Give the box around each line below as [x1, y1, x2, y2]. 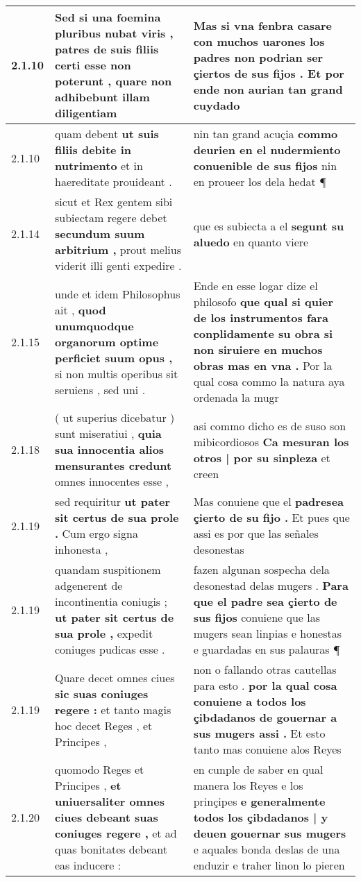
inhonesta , [55, 541, 108, 557]
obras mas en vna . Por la [193, 357, 333, 373]
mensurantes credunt [55, 457, 172, 473]
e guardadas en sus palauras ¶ [193, 641, 340, 657]
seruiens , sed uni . [55, 381, 146, 398]
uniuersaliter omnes [55, 793, 165, 809]
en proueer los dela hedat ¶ [193, 173, 326, 189]
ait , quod [55, 301, 106, 318]
